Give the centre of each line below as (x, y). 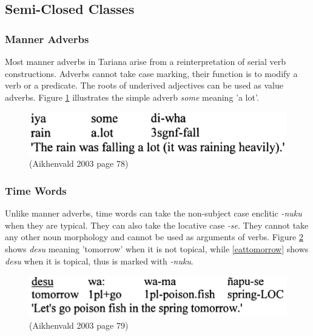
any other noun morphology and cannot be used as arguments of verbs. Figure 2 (154, 237)
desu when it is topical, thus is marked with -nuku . (99, 260)
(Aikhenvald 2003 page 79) (79, 325)
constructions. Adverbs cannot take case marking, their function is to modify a (151, 73)
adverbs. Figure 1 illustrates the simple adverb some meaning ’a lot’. (132, 97)
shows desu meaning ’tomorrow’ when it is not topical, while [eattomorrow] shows (157, 248)
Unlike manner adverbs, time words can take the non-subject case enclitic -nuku (153, 213)
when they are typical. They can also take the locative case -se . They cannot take (157, 225)
